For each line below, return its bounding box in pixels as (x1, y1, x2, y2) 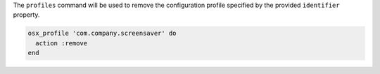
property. (13, 10, 40, 19)
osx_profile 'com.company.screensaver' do (27, 29, 177, 38)
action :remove (35, 39, 88, 47)
